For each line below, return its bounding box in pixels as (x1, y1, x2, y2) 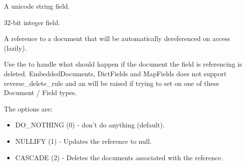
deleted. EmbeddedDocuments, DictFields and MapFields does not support (4, 68, 227, 78)
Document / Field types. (4, 87, 77, 97)
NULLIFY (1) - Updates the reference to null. (15, 136, 152, 146)
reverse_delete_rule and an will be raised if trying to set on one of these (4, 78, 219, 88)
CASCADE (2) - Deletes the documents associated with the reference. (15, 152, 223, 162)
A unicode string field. (4, 1, 70, 11)
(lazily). (4, 42, 27, 53)
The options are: (4, 103, 53, 113)
